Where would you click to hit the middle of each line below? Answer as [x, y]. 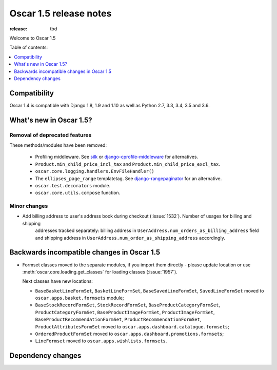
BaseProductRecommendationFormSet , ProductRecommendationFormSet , [118, 319]
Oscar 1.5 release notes [61, 13]
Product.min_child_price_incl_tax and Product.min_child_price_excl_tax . [128, 164]
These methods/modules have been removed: [58, 145]
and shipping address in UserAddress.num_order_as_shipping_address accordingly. [130, 238]
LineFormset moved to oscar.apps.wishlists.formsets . [101, 341]
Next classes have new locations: [58, 281]
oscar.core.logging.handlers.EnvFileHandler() [95, 171]
